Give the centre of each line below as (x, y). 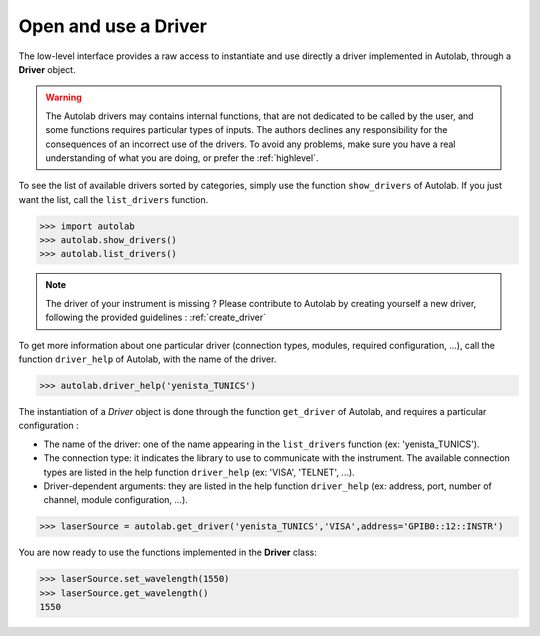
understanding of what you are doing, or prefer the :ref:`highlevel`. (182, 157)
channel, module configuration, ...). (116, 500)
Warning (63, 97)
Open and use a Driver (112, 26)
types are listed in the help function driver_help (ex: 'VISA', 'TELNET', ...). (199, 472)
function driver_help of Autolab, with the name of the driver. (147, 359)
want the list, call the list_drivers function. (113, 199)
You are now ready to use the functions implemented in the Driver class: (167, 552)
